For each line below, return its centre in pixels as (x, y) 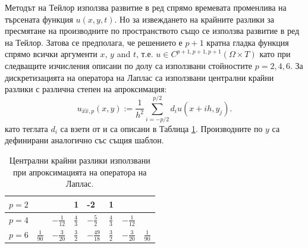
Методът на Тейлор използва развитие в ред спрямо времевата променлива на (146, 7)
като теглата (26, 128)
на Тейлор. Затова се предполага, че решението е (94, 42)
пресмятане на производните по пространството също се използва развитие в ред (152, 31)
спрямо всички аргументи (51, 54)
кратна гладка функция (248, 42)
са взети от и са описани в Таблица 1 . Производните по (161, 128)
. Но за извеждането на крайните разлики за (194, 19)
